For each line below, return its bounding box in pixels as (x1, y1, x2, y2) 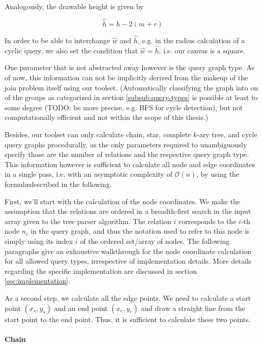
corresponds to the (178, 215, 237, 226)
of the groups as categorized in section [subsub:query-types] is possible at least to (5, 92, 258, 103)
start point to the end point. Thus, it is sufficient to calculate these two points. (5, 313, 251, 324)
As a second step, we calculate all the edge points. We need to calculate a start (5, 292, 251, 303)
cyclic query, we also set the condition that (5, 45, 138, 55)
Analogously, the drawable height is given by (5, 1, 144, 11)
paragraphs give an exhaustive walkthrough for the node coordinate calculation (5, 245, 251, 256)
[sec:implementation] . (5, 275, 70, 286)
